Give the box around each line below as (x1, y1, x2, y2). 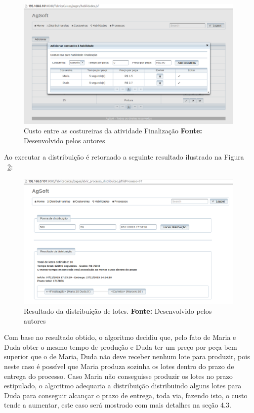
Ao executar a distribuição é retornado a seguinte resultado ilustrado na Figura (4, 152, 244, 162)
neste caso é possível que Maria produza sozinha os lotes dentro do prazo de (4, 361, 234, 371)
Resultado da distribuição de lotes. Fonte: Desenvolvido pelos (24, 306, 212, 316)
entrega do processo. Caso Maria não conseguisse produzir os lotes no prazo (4, 371, 233, 381)
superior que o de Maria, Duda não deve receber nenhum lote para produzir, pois (4, 351, 250, 362)
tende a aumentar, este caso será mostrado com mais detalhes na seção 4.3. (4, 400, 231, 410)
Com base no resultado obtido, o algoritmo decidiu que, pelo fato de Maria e (4, 332, 236, 342)
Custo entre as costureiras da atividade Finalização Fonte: (24, 125, 202, 136)
